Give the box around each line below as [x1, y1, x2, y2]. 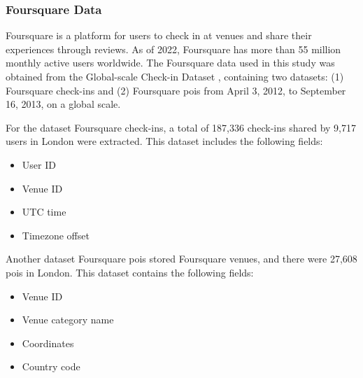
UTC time [22, 204, 66, 219]
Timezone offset [22, 227, 90, 242]
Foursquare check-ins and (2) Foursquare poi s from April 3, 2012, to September [6, 83, 346, 97]
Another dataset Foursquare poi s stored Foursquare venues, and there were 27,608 [6, 251, 357, 266]
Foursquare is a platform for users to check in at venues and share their [6, 28, 312, 43]
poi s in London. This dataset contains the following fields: [6, 265, 254, 279]
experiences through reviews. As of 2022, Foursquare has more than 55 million [6, 41, 341, 56]
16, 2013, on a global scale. [6, 97, 121, 111]
